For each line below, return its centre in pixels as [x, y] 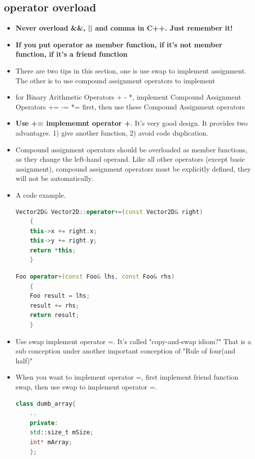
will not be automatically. [54, 178]
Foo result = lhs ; [60, 296]
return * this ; [53, 250]
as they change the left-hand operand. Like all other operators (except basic [130, 159]
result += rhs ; [55, 305]
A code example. [41, 194]
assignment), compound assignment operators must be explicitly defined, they [133, 168]
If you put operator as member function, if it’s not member [119, 44]
